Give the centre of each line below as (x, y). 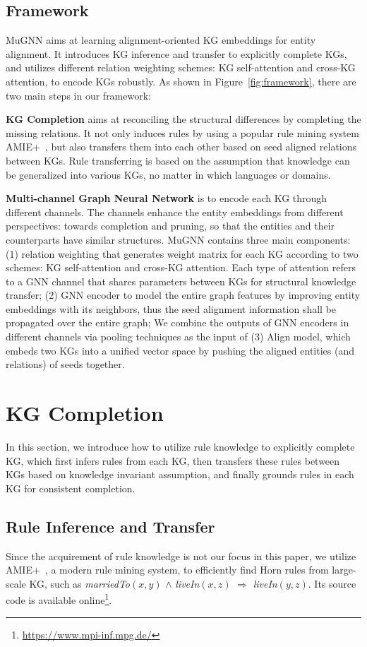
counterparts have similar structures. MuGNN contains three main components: (178, 239)
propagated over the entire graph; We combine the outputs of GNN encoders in (178, 322)
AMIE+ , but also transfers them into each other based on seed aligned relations (181, 147)
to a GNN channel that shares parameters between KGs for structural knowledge (181, 281)
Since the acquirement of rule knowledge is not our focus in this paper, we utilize (181, 556)
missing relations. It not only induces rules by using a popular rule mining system (182, 132)
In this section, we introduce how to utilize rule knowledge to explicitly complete (180, 446)
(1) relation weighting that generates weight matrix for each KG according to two (182, 253)
